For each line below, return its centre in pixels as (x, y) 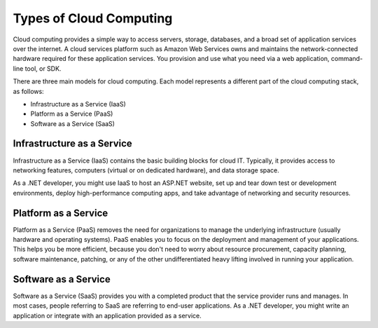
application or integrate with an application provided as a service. (107, 315)
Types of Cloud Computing (93, 18)
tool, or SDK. (43, 68)
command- (347, 59)
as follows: (29, 91)
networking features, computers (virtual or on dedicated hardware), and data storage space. (146, 170)
